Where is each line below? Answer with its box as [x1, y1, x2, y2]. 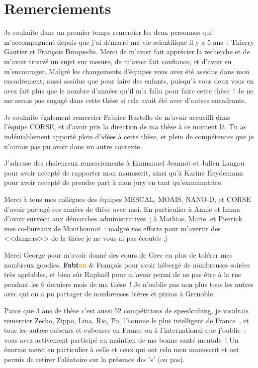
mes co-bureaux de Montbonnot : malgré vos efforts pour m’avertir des [4, 223, 221, 233]
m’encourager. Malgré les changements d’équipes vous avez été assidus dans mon [4, 66, 250, 76]
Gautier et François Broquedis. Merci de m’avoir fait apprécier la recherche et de [4, 46, 250, 57]
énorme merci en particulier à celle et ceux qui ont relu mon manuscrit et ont [4, 344, 240, 355]
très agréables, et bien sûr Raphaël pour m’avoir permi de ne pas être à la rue [4, 269, 242, 279]
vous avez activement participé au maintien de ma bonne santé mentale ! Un [4, 334, 239, 345]
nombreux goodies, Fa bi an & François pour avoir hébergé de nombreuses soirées [4, 259, 250, 270]
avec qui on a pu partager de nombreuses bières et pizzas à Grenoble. [4, 288, 215, 299]
